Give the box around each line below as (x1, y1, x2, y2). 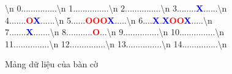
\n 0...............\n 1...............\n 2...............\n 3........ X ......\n (5, 2, 227, 14)
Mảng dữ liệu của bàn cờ (5, 58, 99, 70)
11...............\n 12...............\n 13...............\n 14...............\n (5, 37, 227, 50)
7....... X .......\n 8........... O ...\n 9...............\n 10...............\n (5, 25, 225, 38)
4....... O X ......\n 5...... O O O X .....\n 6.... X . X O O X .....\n (5, 13, 212, 26)
